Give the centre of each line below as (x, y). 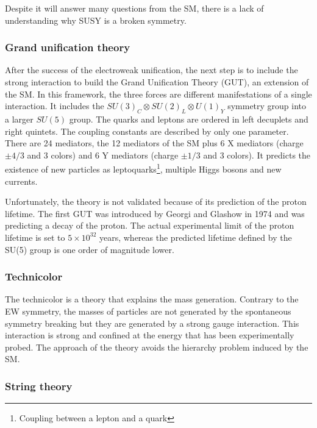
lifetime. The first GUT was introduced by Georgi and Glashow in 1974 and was (155, 213)
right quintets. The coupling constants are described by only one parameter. (147, 131)
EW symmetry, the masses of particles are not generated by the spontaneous (148, 311)
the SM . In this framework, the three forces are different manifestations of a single (158, 94)
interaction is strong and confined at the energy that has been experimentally (150, 335)
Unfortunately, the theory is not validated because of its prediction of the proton (156, 202)
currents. (21, 181)
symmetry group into (267, 106)
